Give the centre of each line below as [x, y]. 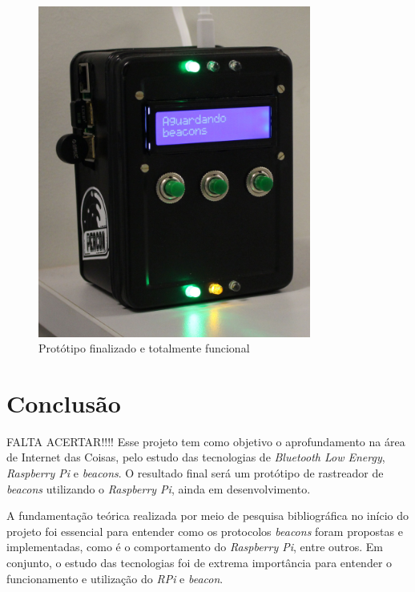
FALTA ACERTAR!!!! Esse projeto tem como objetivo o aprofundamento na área [206, 441]
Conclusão [64, 403]
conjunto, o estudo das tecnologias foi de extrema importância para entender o [199, 562]
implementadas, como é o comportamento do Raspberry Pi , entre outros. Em [195, 547]
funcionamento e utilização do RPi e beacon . [115, 578]
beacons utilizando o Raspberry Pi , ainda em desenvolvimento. [159, 488]
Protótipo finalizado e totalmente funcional [144, 348]
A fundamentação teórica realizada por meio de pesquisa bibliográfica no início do [207, 515]
